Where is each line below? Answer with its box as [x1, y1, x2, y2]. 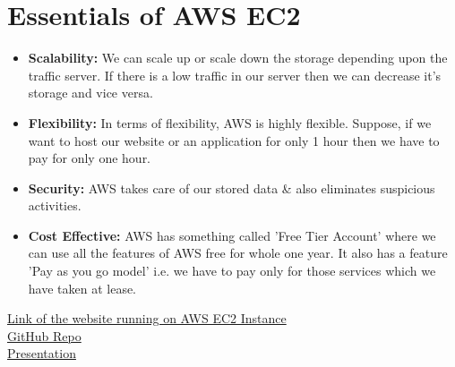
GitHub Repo [7, 326, 82, 345]
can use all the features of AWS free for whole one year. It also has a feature [28, 243, 448, 262]
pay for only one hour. [28, 149, 151, 167]
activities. [28, 196, 82, 215]
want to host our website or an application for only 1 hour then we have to [28, 131, 440, 149]
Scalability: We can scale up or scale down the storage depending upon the [28, 48, 448, 67]
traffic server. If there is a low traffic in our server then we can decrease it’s [28, 65, 442, 84]
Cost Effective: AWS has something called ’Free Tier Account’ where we [28, 226, 436, 244]
